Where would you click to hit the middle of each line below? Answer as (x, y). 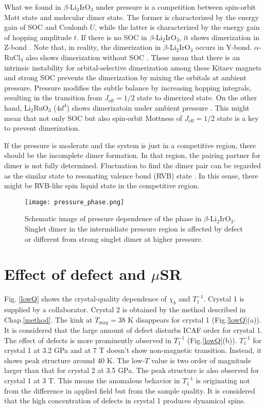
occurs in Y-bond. (224, 47)
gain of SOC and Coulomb (46, 27)
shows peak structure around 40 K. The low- (75, 360)
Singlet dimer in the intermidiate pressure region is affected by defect (134, 228)
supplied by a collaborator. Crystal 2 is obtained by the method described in (125, 309)
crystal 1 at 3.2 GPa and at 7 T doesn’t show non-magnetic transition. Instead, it (133, 350)
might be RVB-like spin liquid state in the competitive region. (102, 185)
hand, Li (17, 107)
